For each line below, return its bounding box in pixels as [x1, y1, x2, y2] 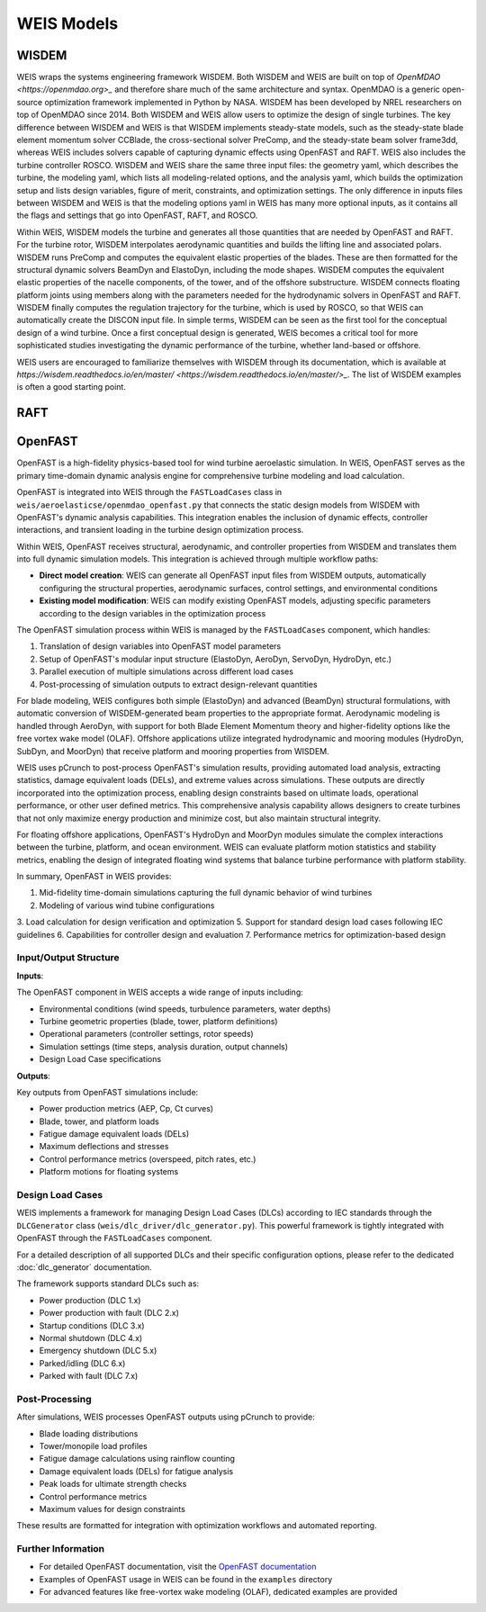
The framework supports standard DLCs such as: [16, 1278, 200, 1289]
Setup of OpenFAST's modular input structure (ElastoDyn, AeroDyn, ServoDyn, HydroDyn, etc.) [39, 653, 391, 664]
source [16, 96, 43, 107]
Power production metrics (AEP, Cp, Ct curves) [39, 1103, 214, 1114]
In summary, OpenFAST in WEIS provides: [16, 871, 172, 882]
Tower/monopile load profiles [39, 1441, 148, 1451]
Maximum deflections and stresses [39, 1141, 169, 1152]
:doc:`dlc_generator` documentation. [16, 1261, 152, 1273]
